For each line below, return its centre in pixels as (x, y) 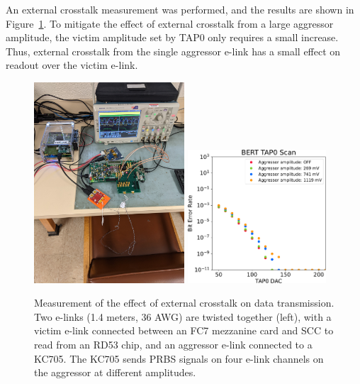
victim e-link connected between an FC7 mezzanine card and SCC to (184, 330)
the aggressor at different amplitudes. (115, 372)
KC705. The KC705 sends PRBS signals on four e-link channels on (179, 358)
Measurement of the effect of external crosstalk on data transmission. (184, 303)
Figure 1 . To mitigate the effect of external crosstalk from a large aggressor (170, 23)
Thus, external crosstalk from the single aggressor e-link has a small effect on (173, 51)
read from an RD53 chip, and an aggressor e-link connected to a (173, 344)
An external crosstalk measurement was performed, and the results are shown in (180, 9)
